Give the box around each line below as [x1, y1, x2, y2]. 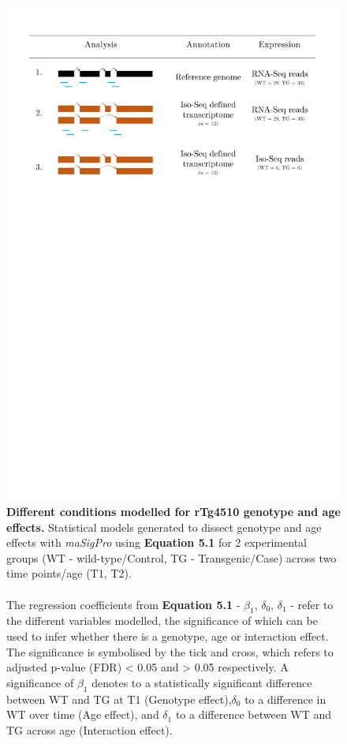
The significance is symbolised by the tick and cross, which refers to [6, 643, 334, 660]
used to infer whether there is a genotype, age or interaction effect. [6, 628, 329, 645]
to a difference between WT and [175, 706, 332, 723]
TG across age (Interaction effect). [6, 721, 173, 738]
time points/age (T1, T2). [6, 565, 132, 581]
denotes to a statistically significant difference [91, 674, 312, 690]
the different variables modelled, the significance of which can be [6, 612, 318, 629]
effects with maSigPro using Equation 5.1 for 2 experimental [6, 534, 307, 551]
